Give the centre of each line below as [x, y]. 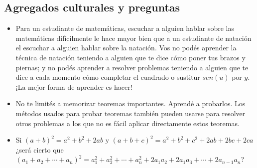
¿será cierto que [40, 149]
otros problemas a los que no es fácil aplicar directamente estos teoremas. [128, 123]
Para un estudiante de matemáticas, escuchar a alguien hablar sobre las [125, 28]
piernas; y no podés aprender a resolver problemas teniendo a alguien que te [132, 67]
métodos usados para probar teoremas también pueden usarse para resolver [130, 113]
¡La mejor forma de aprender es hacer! [74, 86]
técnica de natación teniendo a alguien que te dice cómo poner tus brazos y [130, 57]
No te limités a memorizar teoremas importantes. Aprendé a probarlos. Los [130, 103]
